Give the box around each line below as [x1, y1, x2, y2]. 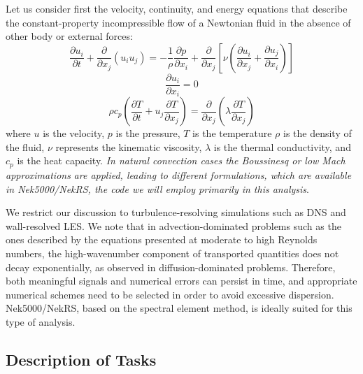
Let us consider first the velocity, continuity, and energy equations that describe [6, 1, 348, 15]
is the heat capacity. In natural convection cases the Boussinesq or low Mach [17, 153, 346, 168]
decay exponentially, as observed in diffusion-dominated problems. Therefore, [6, 259, 336, 274]
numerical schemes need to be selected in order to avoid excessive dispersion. [6, 287, 334, 301]
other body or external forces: [6, 29, 133, 43]
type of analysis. [6, 314, 76, 329]
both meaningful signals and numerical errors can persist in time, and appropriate [6, 273, 357, 288]
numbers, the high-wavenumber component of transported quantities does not [6, 245, 339, 260]
